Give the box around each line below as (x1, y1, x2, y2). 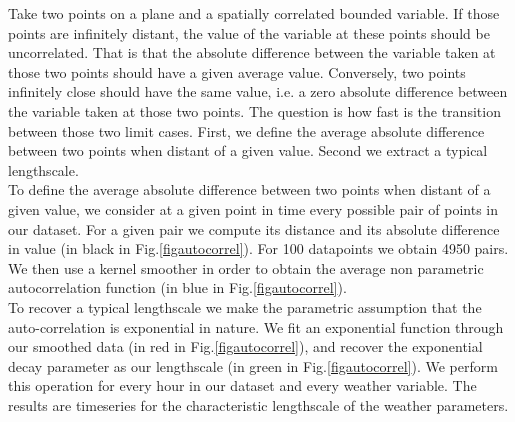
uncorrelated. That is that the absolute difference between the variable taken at (8, 42, 496, 63)
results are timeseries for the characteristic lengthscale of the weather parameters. (8, 394, 509, 415)
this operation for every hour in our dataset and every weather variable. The (8, 375, 477, 396)
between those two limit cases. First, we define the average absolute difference (8, 120, 485, 141)
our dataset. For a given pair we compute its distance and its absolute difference (8, 218, 500, 239)
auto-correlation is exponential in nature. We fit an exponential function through (8, 316, 504, 337)
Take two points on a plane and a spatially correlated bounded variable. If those (8, 3, 500, 23)
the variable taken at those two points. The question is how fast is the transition (8, 100, 501, 121)
